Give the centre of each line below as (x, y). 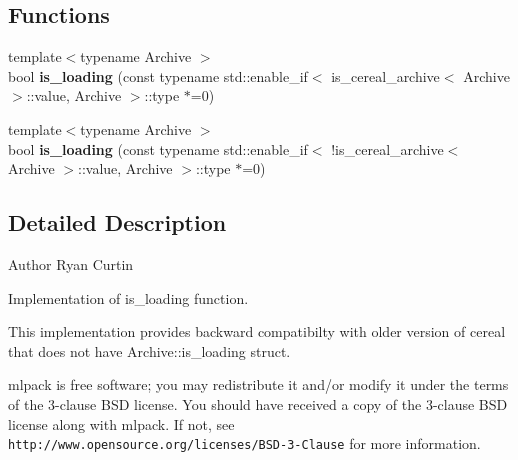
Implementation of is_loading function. (128, 297)
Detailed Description (117, 222)
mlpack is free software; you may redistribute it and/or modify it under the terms (258, 384)
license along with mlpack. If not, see (121, 423)
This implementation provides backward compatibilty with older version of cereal (257, 331)
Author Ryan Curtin (71, 263)
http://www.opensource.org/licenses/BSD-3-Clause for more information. (244, 443)
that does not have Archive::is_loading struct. (149, 350)
